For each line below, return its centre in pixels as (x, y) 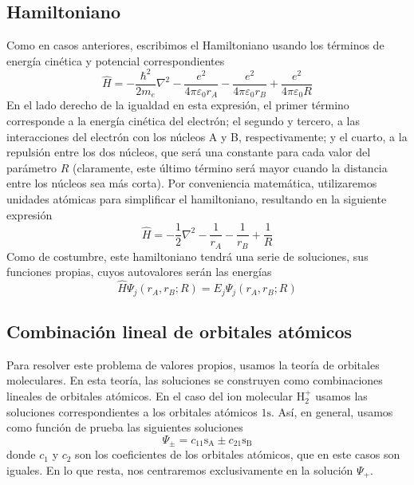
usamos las (341, 395)
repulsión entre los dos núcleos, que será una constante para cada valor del (189, 152)
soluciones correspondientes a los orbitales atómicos (132, 411)
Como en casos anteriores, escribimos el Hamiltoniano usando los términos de (195, 45)
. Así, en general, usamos (332, 411)
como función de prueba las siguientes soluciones (125, 427)
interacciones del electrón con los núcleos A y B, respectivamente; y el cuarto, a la (207, 136)
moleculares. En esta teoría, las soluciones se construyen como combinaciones (195, 380)
